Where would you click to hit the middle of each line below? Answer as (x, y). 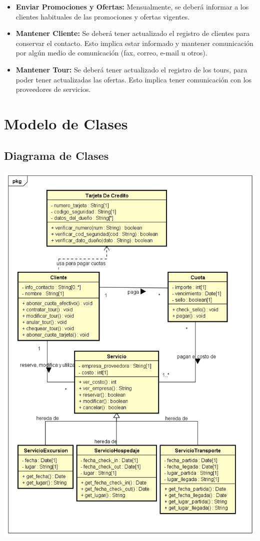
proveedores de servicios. (53, 89)
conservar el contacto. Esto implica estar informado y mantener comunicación (134, 43)
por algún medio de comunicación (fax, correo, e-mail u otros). (111, 53)
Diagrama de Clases (56, 155)
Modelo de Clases (66, 123)
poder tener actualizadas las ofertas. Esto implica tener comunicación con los (134, 79)
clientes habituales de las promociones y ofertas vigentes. (103, 16)
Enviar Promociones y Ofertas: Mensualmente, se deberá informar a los (132, 6)
